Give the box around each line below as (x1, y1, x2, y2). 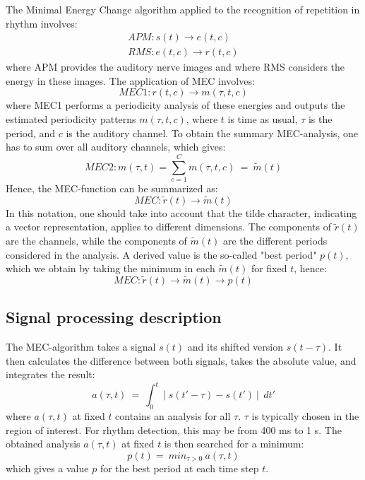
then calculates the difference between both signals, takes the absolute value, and (6, 353, 357, 368)
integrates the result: (6, 367, 95, 382)
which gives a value (6, 461, 89, 476)
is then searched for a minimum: (164, 436, 304, 451)
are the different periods (223, 233, 328, 247)
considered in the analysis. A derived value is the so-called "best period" (6, 247, 317, 262)
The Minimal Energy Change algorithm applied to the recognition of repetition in (6, 2, 360, 16)
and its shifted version (187, 339, 283, 354)
